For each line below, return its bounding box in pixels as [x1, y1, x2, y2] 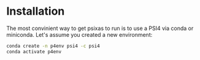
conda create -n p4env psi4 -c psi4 [6, 43, 100, 49]
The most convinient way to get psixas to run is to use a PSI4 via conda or [6, 24, 194, 32]
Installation [6, 4, 65, 18]
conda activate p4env [6, 48, 62, 54]
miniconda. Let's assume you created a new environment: [6, 31, 153, 38]
